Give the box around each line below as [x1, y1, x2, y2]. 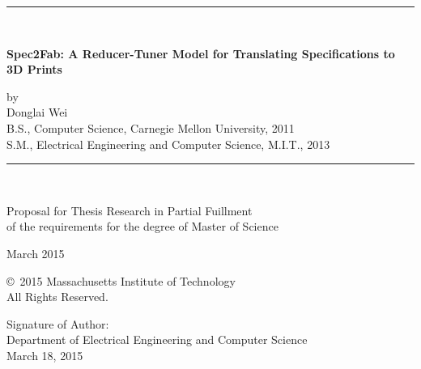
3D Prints [6, 61, 62, 78]
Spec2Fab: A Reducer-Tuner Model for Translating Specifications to [6, 45, 395, 61]
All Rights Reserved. [6, 288, 108, 305]
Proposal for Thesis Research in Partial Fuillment [6, 201, 253, 218]
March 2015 [6, 244, 65, 261]
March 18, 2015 [6, 346, 83, 363]
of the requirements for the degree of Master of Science [6, 218, 279, 235]
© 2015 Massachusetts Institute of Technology [6, 272, 236, 289]
